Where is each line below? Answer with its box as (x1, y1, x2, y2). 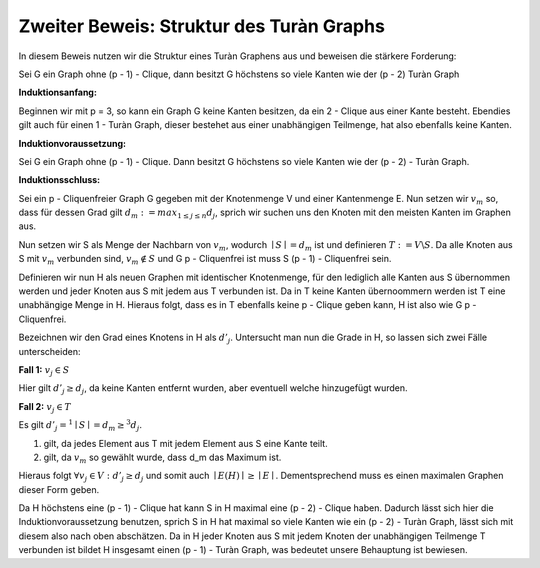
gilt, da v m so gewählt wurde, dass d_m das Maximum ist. (43, 451, 282, 465)
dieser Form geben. (18, 483, 100, 495)
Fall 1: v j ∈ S (18, 363, 70, 378)
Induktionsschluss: (18, 174, 101, 186)
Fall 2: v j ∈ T (18, 400, 72, 415)
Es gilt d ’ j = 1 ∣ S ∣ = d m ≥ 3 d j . (18, 418, 142, 433)
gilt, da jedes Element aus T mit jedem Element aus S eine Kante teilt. (43, 437, 329, 449)
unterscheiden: (18, 345, 81, 357)
